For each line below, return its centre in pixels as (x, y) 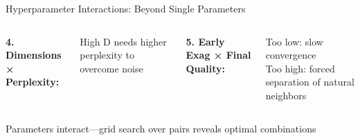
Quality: (206, 68)
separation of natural (310, 82)
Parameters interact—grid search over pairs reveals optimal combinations (161, 128)
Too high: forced (300, 68)
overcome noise (111, 68)
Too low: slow (294, 41)
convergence (291, 55)
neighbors (286, 95)
